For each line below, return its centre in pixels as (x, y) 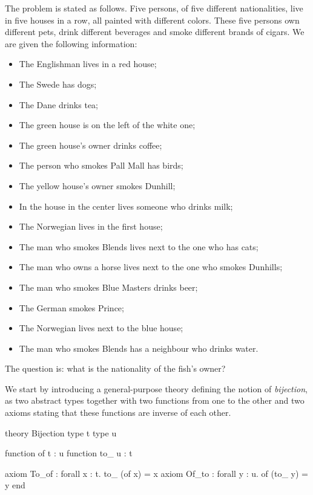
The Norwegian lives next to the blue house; (101, 328)
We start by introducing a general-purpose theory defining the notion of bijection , (156, 388)
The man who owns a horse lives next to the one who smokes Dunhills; (151, 267)
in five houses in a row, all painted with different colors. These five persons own (152, 20)
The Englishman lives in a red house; (88, 64)
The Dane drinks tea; (58, 104)
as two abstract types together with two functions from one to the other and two (155, 400)
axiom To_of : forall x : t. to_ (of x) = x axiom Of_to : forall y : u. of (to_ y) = (156, 473)
